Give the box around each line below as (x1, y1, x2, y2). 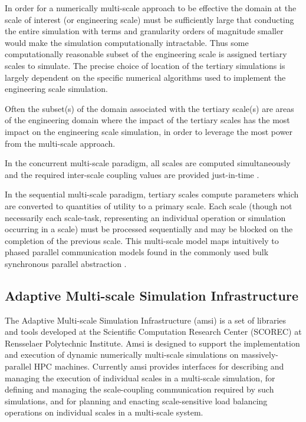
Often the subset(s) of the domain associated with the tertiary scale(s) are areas (5, 102, 294, 114)
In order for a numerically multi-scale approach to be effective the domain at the (5, 2, 297, 14)
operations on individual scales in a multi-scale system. (5, 406, 203, 418)
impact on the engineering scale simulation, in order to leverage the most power (5, 125, 293, 137)
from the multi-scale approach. (5, 137, 116, 149)
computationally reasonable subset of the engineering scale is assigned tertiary (5, 48, 287, 60)
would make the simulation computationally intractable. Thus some (5, 36, 249, 48)
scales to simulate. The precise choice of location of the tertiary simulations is (5, 59, 285, 71)
